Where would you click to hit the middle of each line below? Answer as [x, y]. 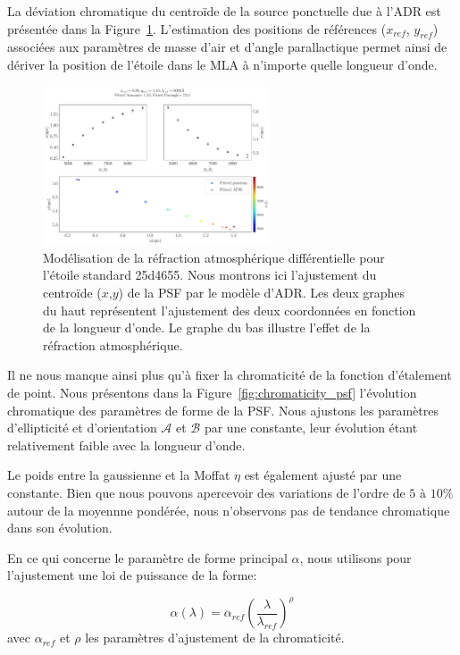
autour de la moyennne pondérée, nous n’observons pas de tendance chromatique [229, 510]
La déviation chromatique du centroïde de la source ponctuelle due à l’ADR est [224, 11]
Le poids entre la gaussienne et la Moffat [119, 475]
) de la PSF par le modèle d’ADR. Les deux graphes [262, 292]
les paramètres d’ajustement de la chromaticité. [215, 638]
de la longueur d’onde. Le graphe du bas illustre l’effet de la [207, 327]
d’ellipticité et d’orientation [82, 428]
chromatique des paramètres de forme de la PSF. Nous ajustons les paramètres [223, 410]
